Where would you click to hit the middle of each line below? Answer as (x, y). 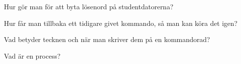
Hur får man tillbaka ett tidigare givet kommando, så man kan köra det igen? (121, 23)
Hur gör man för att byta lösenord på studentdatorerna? (89, 6)
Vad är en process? (32, 55)
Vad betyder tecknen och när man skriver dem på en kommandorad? (107, 39)
